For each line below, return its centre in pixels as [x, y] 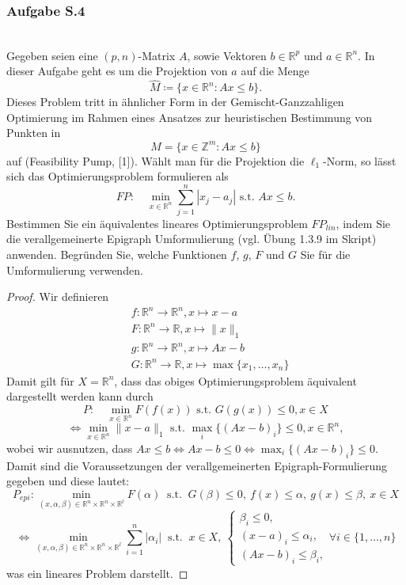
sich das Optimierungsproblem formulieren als [118, 176]
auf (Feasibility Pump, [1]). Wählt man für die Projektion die [156, 160]
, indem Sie [363, 223]
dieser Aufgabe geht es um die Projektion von [117, 71]
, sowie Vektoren [227, 55]
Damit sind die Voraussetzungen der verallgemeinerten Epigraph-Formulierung [197, 465]
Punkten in [34, 133]
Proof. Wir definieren [58, 296]
